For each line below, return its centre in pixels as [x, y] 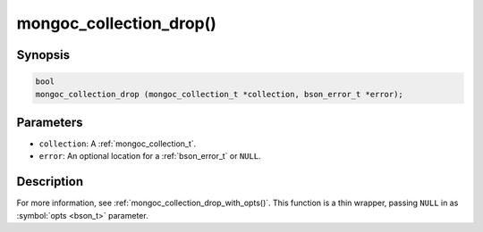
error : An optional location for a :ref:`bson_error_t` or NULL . [150, 156]
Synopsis [43, 55]
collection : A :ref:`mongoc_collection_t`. [118, 144]
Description [50, 182]
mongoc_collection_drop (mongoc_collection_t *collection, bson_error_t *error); [220, 94]
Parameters [50, 122]
